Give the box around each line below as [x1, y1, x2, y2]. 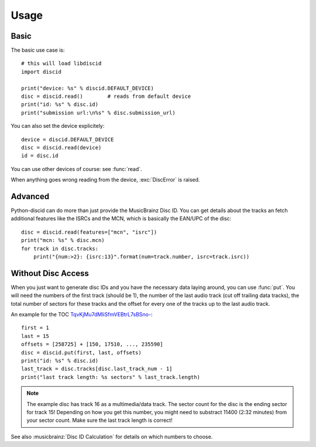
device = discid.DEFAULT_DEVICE [21, 136, 114, 143]
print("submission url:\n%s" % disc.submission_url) [21, 109, 176, 116]
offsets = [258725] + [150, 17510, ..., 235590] [21, 341, 163, 348]
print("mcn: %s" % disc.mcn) [21, 237, 105, 244]
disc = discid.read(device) [21, 144, 102, 151]
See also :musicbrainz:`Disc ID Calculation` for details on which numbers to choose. [11, 433, 213, 440]
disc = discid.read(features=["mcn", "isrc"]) [21, 228, 157, 236]
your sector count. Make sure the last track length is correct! [26, 417, 173, 424]
